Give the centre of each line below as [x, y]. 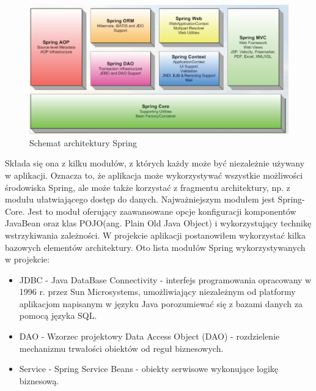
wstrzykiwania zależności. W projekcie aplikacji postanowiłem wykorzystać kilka [155, 235]
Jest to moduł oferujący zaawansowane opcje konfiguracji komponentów [162, 211]
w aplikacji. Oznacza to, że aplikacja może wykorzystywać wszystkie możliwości [154, 175]
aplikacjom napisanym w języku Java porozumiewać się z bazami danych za [161, 303]
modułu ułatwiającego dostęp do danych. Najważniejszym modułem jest [140, 199]
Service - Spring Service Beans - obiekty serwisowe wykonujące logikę [149, 369]
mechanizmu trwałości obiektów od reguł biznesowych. [121, 348]
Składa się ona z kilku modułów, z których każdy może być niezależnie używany [155, 163]
